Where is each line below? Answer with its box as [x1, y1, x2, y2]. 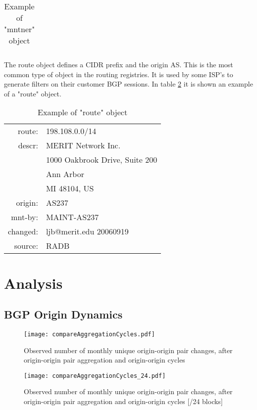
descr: [18, 139, 38, 151]
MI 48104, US [46, 182, 94, 194]
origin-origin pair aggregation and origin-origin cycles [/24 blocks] [24, 396, 223, 407]
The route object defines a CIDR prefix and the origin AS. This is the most [4, 59, 233, 69]
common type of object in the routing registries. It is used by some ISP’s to [4, 69, 233, 79]
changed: [8, 226, 38, 237]
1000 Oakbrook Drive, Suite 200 [46, 154, 157, 166]
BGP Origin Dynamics [4, 307, 123, 322]
